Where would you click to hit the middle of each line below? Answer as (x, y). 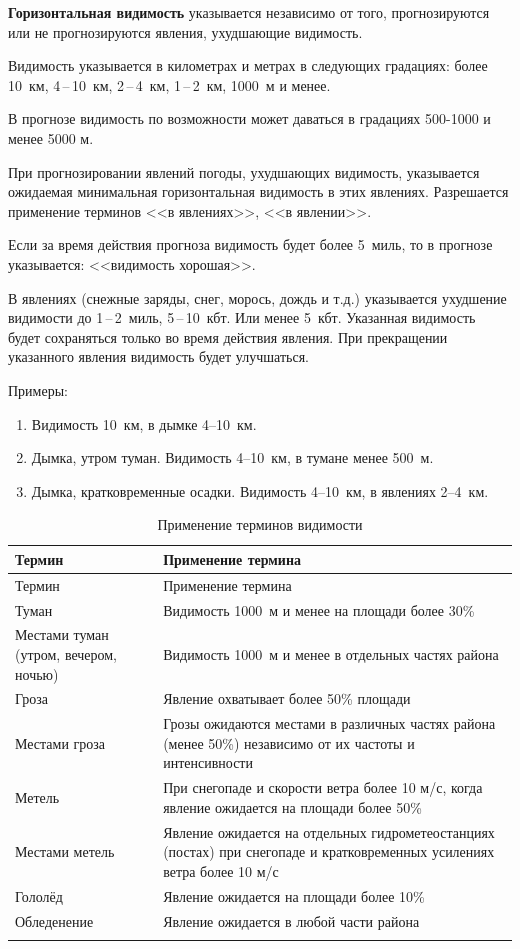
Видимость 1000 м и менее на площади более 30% (319, 609)
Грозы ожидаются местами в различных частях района (329, 723)
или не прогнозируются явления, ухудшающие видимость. (185, 31)
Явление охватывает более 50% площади (287, 698)
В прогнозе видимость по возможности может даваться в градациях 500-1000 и (249, 118)
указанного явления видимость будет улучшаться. (158, 356)
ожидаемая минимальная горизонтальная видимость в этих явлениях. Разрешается (258, 191)
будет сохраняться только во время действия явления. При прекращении (228, 336)
